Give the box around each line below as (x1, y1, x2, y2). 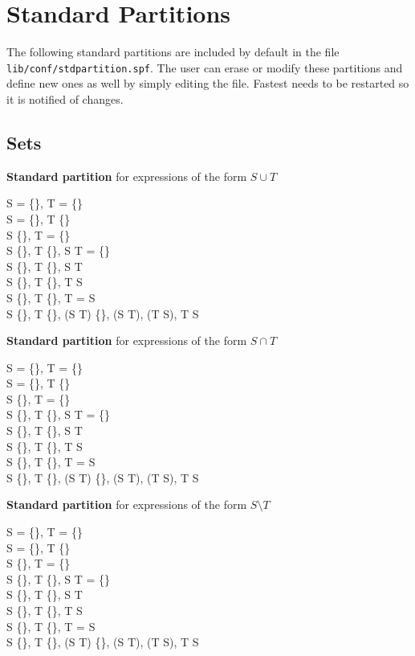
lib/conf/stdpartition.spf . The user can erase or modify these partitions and (6, 59, 403, 76)
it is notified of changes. (6, 90, 124, 107)
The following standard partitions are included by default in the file (6, 43, 340, 60)
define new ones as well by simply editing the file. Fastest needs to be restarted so (6, 75, 409, 92)
